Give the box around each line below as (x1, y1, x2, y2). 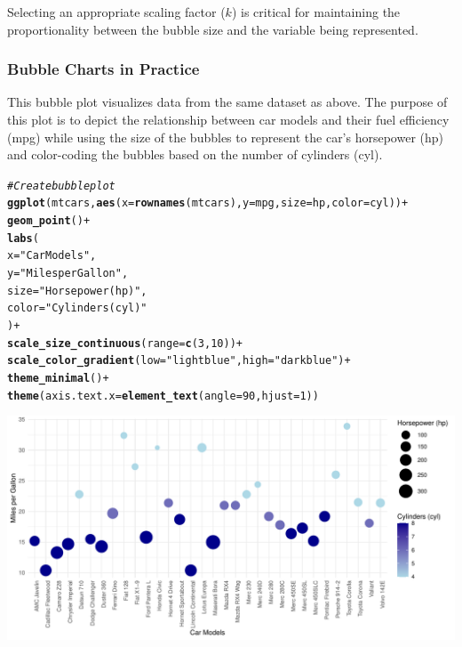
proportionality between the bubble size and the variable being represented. (7, 20, 418, 38)
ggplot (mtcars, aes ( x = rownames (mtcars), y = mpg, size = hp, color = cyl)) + (7, 197, 409, 210)
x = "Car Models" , (7, 249, 97, 263)
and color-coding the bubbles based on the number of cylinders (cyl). (7, 145, 383, 164)
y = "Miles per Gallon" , (7, 267, 129, 280)
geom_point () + (7, 214, 91, 228)
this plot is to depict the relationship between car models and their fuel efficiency (7, 110, 450, 128)
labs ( (7, 231, 39, 245)
